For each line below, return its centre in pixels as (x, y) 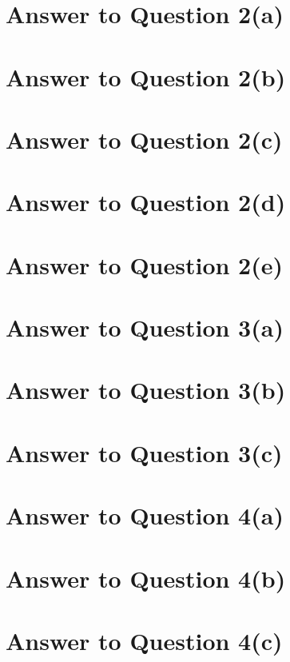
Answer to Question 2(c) (144, 139)
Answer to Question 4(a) (145, 515)
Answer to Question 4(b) (146, 578)
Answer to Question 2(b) (146, 76)
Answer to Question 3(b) (146, 390)
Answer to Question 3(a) (145, 327)
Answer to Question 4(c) (144, 640)
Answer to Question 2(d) (146, 202)
